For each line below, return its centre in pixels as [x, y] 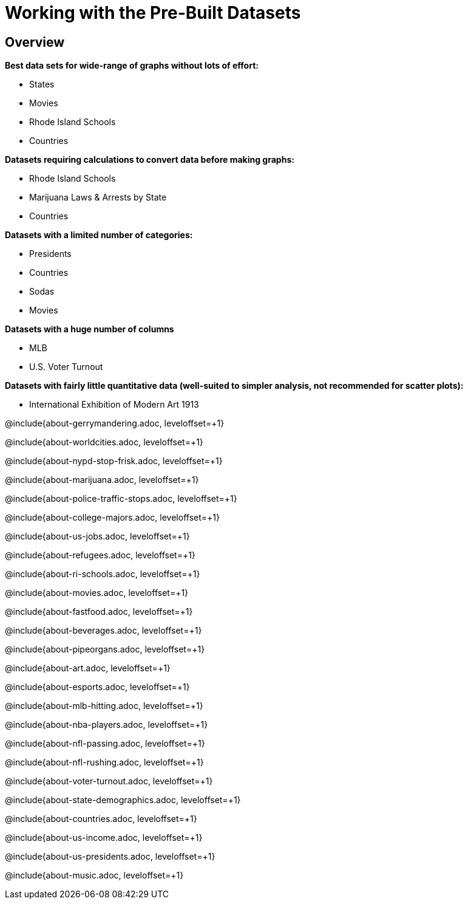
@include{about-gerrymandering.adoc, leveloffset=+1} [115, 423]
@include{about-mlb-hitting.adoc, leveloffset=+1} [104, 706]
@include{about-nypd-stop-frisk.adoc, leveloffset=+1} [114, 461]
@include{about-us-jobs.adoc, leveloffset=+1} [97, 536]
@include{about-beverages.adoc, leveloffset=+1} [103, 631]
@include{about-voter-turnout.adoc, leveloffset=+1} [109, 781]
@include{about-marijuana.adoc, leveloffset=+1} [102, 480]
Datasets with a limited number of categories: [99, 235]
